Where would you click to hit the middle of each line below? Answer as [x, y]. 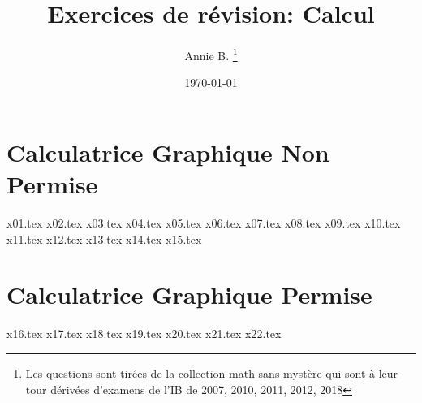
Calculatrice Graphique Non [168, 152]
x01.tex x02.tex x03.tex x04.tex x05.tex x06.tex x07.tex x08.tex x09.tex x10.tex [204, 223]
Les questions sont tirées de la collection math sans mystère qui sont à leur [212, 373]
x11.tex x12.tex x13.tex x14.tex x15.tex [104, 238]
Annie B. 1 [211, 54]
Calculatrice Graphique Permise [189, 295]
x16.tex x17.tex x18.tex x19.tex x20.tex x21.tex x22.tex [144, 334]
